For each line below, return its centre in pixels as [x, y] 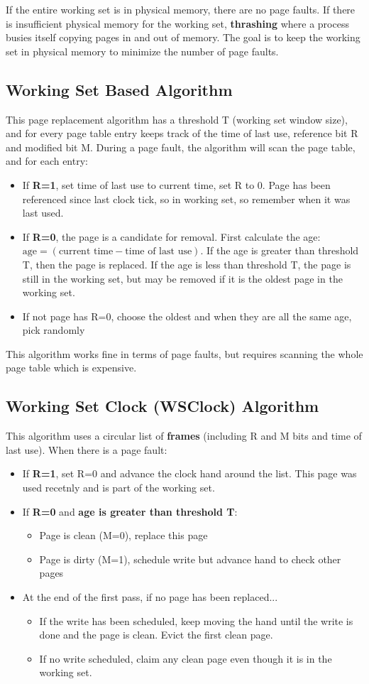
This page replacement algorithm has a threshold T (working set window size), [177, 119]
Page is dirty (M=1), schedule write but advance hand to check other [190, 559]
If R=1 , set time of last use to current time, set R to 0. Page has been [176, 184]
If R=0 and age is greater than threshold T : [130, 511]
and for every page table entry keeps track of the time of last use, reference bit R [182, 133]
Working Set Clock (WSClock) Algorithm [163, 406]
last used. [43, 213]
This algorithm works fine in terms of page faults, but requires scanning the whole [184, 353]
